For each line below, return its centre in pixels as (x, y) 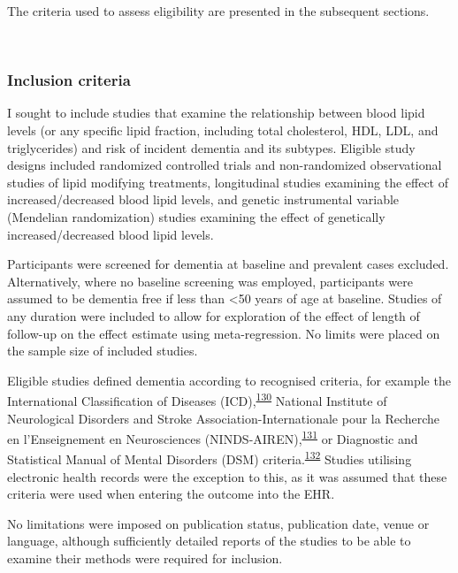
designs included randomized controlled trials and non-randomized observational (225, 165)
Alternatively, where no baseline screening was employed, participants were (210, 281)
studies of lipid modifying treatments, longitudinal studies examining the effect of (228, 182)
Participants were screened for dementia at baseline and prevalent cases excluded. (228, 264)
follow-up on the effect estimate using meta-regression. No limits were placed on (224, 333)
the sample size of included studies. (103, 351)
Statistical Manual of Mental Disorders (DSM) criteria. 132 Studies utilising (210, 458)
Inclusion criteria (69, 80)
